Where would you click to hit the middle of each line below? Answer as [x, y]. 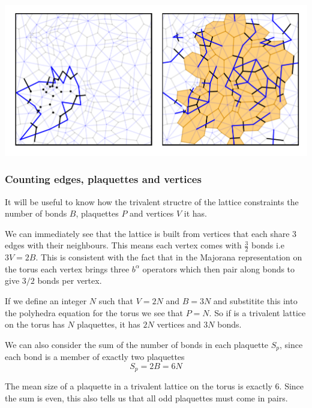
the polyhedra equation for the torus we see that [94, 312]
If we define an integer [46, 300]
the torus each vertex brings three [67, 268]
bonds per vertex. [70, 280]
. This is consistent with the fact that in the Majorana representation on [169, 257]
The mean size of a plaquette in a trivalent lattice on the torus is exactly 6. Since [154, 386]
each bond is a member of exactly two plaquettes [95, 357]
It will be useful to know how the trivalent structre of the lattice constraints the [152, 201]
